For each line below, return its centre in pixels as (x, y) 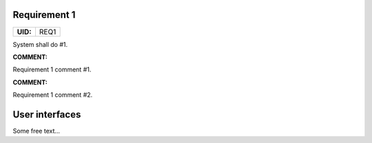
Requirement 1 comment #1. (52, 69)
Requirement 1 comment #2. (53, 95)
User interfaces (47, 114)
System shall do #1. (40, 44)
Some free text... (37, 131)
